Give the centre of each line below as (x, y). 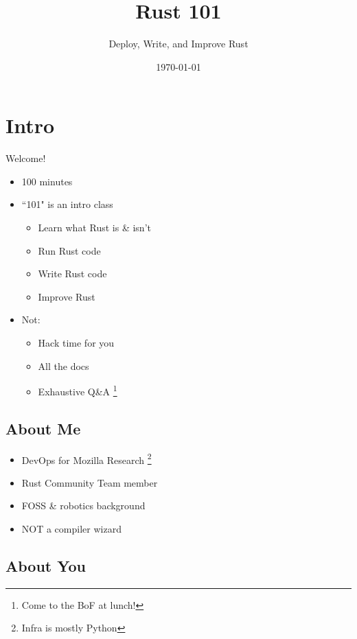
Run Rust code (69, 250)
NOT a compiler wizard (71, 529)
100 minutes (47, 181)
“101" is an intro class (67, 204)
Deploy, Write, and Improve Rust (178, 44)
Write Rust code (72, 274)
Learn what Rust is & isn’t (94, 228)
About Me (43, 428)
